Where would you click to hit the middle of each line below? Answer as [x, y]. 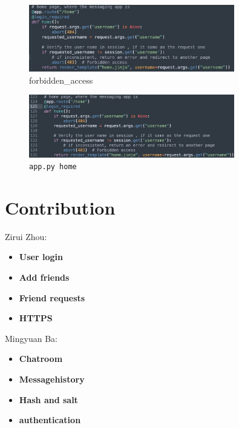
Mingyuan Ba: [31, 338]
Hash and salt [48, 399]
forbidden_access [61, 80]
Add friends [44, 277]
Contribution [60, 207]
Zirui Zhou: [26, 236]
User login [41, 257]
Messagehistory [52, 379]
